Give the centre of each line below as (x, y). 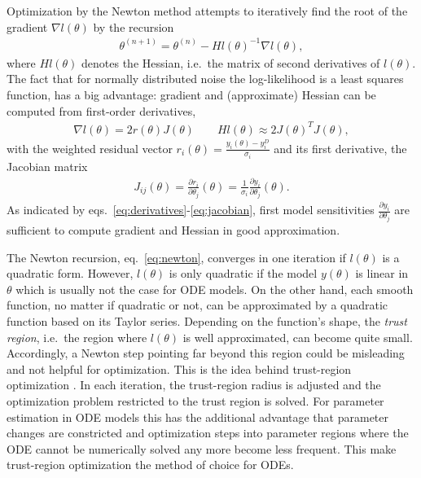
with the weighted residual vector (90, 148)
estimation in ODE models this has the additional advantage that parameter (198, 417)
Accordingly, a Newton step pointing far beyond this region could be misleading (206, 353)
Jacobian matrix (47, 166)
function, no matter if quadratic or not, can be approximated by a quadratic (197, 305)
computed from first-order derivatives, (101, 110)
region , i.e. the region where (77, 337)
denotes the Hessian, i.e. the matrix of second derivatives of (231, 62)
